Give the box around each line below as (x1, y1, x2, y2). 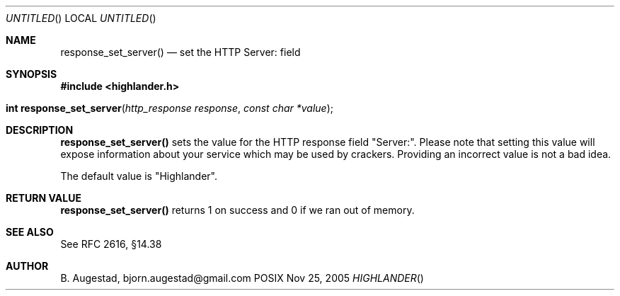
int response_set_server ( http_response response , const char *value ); (6, 102, 334, 114)
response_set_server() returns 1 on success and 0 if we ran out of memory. (60, 204, 415, 216)
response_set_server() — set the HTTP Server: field (60, 46, 301, 58)
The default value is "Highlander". (60, 170, 218, 182)
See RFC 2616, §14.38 (60, 238, 162, 250)
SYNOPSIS (6, 68, 57, 80)
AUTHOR (6, 260, 49, 272)
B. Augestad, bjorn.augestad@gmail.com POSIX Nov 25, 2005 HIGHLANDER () (60, 272, 424, 284)
